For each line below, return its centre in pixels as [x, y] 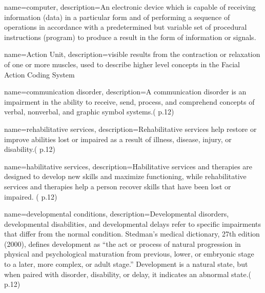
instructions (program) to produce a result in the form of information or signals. [130, 37]
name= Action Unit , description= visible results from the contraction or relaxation [132, 54]
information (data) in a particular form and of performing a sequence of [117, 17]
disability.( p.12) [30, 149]
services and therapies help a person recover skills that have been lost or [118, 186]
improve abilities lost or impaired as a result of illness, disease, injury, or [118, 139]
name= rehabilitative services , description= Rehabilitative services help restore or [130, 129]
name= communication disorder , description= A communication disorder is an [125, 92]
